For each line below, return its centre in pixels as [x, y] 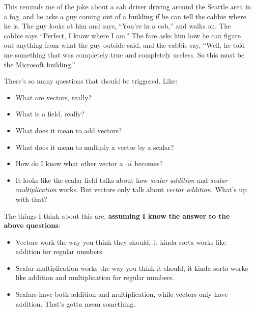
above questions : [32, 225]
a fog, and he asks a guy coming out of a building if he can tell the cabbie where [125, 16]
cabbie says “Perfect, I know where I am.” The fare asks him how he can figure [123, 35]
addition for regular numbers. [60, 251]
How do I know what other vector [66, 163]
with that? [31, 199]
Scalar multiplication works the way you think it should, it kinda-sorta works [132, 268]
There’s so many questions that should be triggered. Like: [91, 81]
